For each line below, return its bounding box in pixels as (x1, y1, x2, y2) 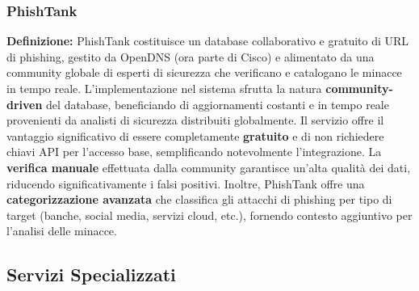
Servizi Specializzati (6, 262, 176, 287)
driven (6, 95, 43, 112)
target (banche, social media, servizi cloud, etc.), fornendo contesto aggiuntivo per (6, 206, 413, 223)
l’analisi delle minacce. (6, 222, 117, 239)
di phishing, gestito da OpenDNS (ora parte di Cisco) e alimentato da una (6, 48, 375, 65)
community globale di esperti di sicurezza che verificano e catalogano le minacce (6, 64, 402, 81)
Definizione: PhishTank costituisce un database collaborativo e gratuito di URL (6, 32, 409, 49)
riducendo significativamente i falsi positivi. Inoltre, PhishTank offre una (6, 175, 365, 192)
